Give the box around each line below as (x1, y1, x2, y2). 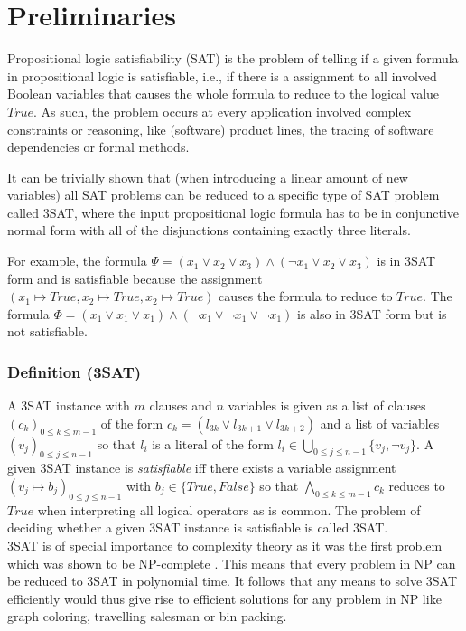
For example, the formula (7, 251, 147, 270)
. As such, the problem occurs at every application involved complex (33, 101, 412, 120)
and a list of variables (320, 413, 440, 432)
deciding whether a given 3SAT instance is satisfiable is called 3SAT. (7, 518, 388, 537)
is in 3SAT (377, 251, 436, 270)
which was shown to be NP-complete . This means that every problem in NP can (7, 553, 456, 572)
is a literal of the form (152, 434, 274, 453)
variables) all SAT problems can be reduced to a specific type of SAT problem (7, 185, 440, 204)
